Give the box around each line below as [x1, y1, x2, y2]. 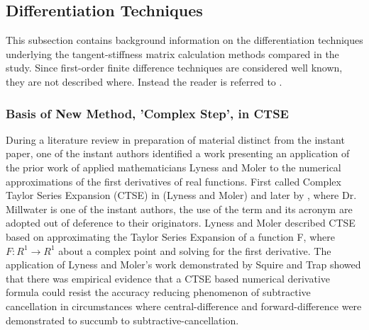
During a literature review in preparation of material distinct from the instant [6, 132, 345, 147]
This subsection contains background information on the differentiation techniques [6, 33, 363, 47]
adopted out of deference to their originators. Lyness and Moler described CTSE [6, 215, 356, 230]
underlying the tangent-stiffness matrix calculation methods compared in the [6, 46, 339, 61]
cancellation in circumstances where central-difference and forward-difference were [6, 298, 362, 313]
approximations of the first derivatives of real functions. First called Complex [6, 173, 341, 188]
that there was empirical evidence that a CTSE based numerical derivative [6, 271, 331, 285]
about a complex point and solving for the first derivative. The [58, 243, 331, 258]
